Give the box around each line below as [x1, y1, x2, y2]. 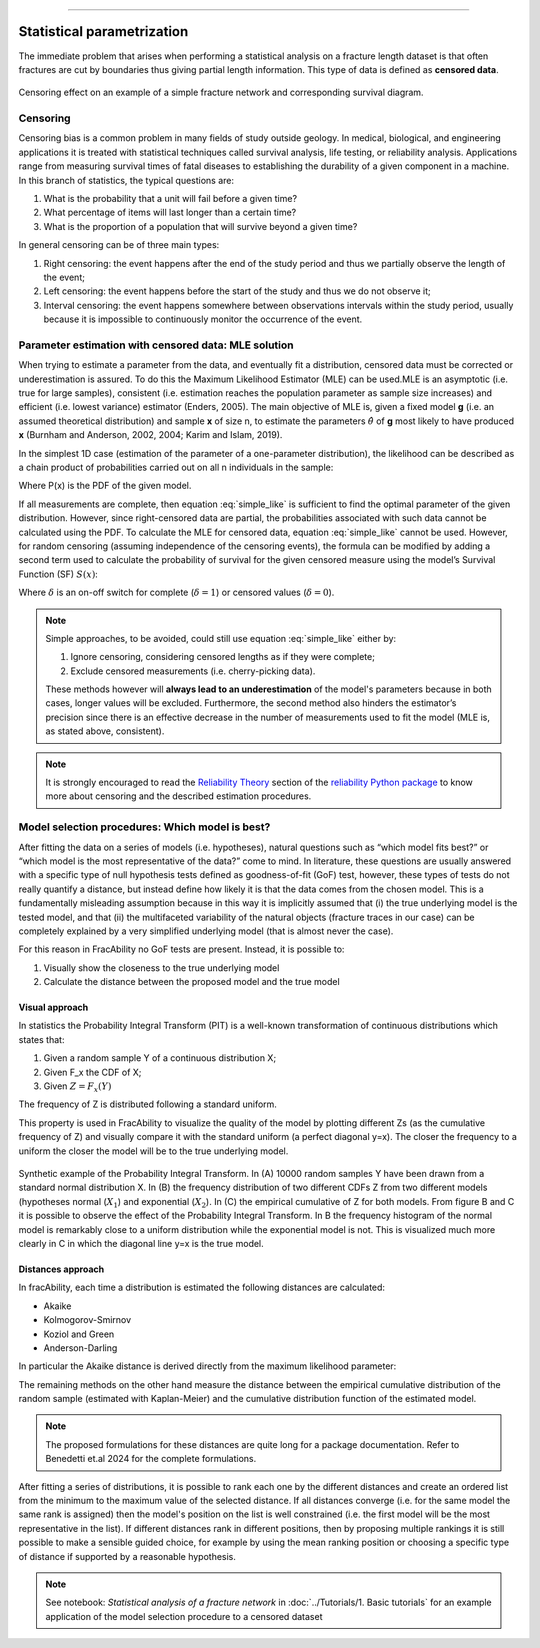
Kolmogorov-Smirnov [43, 1314, 132, 1326]
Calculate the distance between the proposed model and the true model [43, 976, 340, 988]
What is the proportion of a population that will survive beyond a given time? [43, 220, 358, 232]
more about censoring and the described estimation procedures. [45, 790, 312, 802]
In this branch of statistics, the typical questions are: [18, 174, 235, 186]
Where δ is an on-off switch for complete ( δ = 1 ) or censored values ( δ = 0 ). [18, 586, 335, 599]
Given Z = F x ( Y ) [43, 1080, 112, 1094]
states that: [18, 1033, 65, 1045]
